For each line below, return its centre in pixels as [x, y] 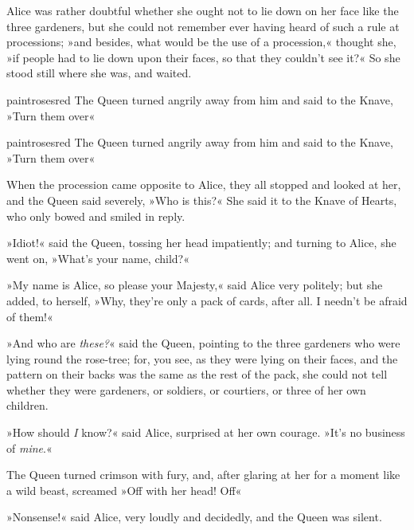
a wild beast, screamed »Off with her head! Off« [124, 490]
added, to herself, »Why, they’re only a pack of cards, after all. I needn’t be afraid [207, 300]
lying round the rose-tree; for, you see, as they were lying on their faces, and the [202, 358]
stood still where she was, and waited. [99, 73]
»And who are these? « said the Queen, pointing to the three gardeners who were [203, 343]
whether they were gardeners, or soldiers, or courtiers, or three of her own [186, 389]
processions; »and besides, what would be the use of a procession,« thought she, [201, 42]
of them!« [30, 316]
